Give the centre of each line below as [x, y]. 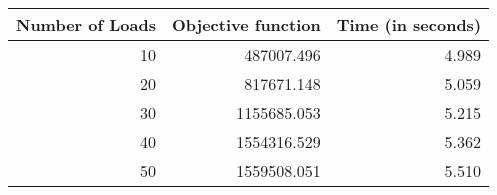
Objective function [246, 24]
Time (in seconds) [409, 24]
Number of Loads [86, 24]
